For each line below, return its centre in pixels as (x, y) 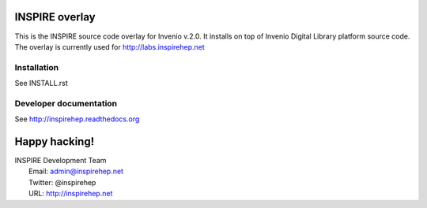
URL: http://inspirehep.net (71, 194)
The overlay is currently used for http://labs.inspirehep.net (110, 46)
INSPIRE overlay (55, 17)
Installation (37, 67)
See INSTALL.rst (42, 84)
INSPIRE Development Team (60, 161)
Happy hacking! (55, 141)
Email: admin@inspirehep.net (76, 171)
